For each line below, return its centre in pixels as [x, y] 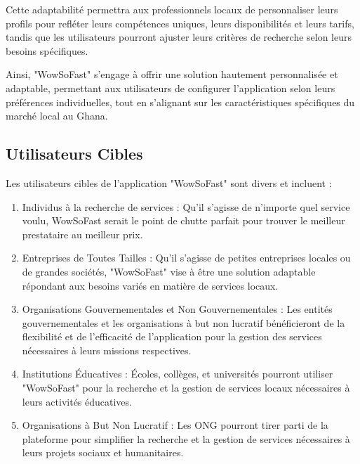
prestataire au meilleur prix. [82, 234]
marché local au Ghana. [57, 116]
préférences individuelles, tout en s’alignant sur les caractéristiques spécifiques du [180, 102]
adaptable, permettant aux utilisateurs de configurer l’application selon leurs [171, 88]
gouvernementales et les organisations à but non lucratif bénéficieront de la [184, 322]
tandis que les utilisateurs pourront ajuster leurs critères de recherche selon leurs [179, 37]
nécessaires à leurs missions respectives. [107, 350]
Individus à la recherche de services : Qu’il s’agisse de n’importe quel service [186, 206]
